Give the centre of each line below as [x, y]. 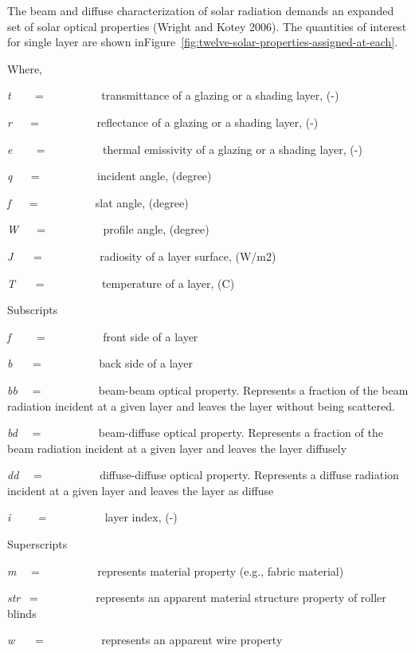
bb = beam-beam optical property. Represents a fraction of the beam [208, 389]
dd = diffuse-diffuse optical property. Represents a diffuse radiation [203, 475]
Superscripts [37, 544]
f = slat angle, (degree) [98, 202]
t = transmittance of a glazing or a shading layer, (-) [173, 95]
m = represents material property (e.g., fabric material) [176, 570]
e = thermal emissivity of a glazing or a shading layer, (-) [185, 149]
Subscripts [33, 310]
